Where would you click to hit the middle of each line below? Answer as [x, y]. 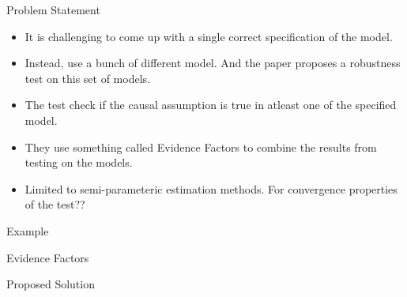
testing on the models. [79, 162]
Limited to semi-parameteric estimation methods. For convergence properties [211, 188]
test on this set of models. [87, 78]
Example [28, 230]
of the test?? [55, 204]
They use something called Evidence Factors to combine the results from [201, 147]
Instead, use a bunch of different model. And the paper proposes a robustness [213, 63]
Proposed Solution [51, 284]
